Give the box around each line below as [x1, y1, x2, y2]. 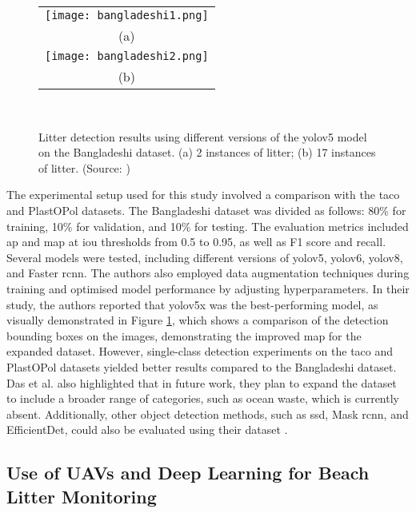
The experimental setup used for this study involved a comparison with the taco [6, 186, 400, 203]
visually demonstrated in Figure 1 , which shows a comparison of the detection [6, 312, 389, 328]
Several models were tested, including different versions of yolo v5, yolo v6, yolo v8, [6, 249, 403, 265]
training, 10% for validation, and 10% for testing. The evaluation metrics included [6, 217, 409, 234]
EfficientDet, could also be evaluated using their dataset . [6, 421, 288, 438]
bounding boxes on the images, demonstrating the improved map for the [6, 327, 362, 344]
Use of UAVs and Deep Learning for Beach [6, 460, 370, 485]
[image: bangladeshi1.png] [45, 9, 209, 22]
